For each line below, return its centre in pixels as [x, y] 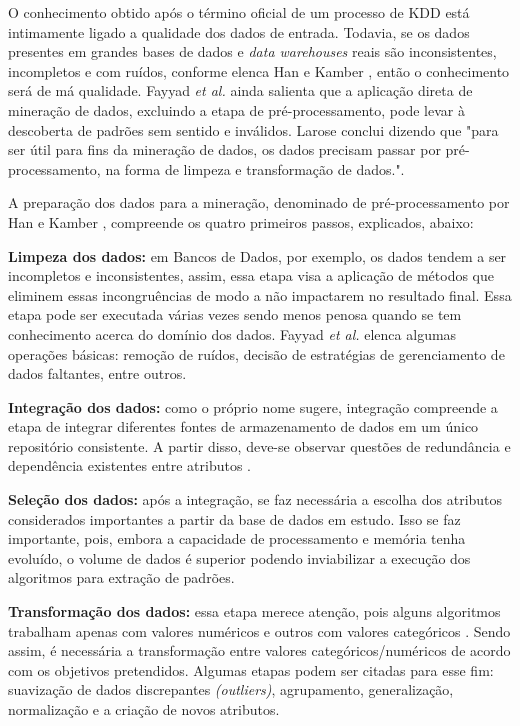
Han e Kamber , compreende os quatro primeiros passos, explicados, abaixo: [241, 221]
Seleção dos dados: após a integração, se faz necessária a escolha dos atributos [255, 499]
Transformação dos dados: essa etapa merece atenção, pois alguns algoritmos [254, 611]
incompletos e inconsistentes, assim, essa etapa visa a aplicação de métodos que [251, 275]
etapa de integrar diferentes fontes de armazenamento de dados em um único [243, 426]
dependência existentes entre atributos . [129, 465]
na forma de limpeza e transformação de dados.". [255, 168]
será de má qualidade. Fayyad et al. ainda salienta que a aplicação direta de [240, 90]
